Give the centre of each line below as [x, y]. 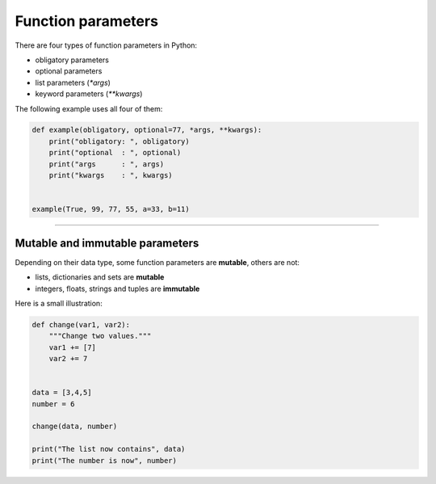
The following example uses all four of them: [89, 108]
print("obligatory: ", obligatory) [119, 141]
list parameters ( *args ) [73, 82]
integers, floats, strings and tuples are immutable [117, 288]
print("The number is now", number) [105, 460]
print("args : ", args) [107, 164]
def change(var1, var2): [81, 324]
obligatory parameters [72, 60]
